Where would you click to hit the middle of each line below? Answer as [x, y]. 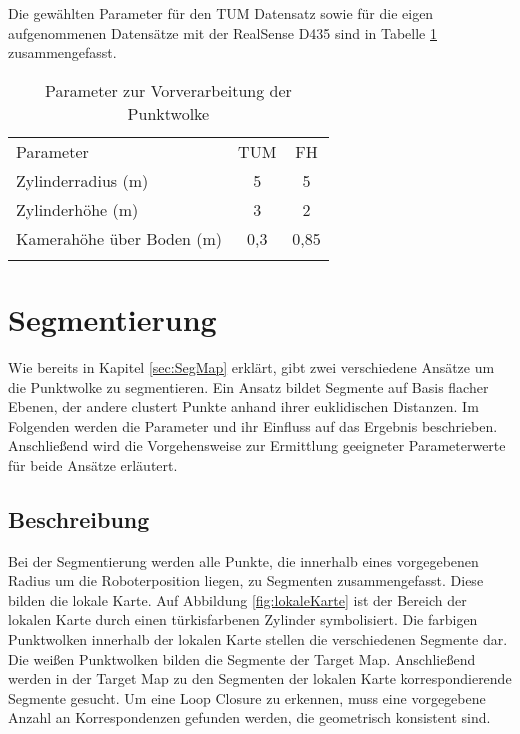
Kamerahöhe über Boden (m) [119, 238]
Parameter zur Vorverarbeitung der [168, 90]
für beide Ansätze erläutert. [93, 464]
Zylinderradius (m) [82, 180]
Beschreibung [79, 518]
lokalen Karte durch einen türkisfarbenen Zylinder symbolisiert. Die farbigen [243, 619]
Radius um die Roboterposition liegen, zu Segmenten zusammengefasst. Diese [246, 580]
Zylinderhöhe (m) [77, 209]
